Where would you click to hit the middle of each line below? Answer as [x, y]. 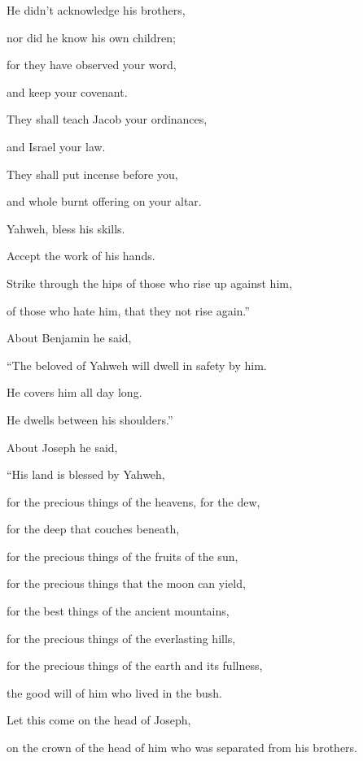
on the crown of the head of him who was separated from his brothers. [182, 748]
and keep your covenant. [67, 91]
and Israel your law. [56, 146]
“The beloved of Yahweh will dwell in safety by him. [137, 365]
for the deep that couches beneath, [93, 529]
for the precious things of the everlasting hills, [121, 638]
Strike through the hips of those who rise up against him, [149, 283]
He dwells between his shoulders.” [90, 419]
